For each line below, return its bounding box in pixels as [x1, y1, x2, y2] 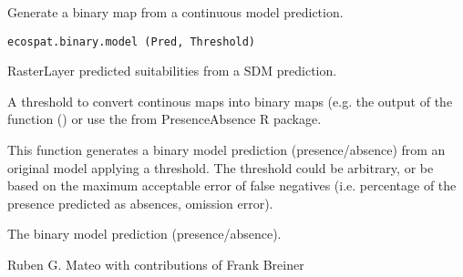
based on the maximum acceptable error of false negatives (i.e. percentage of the [7, 176, 457, 195]
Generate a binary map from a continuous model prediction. [7, 3, 344, 21]
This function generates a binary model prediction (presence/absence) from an [7, 140, 446, 159]
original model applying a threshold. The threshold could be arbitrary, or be [7, 158, 434, 177]
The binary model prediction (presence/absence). [7, 224, 282, 243]
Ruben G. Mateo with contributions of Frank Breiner [7, 255, 304, 273]
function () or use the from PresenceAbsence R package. [7, 109, 322, 128]
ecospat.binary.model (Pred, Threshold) [7, 35, 256, 48]
